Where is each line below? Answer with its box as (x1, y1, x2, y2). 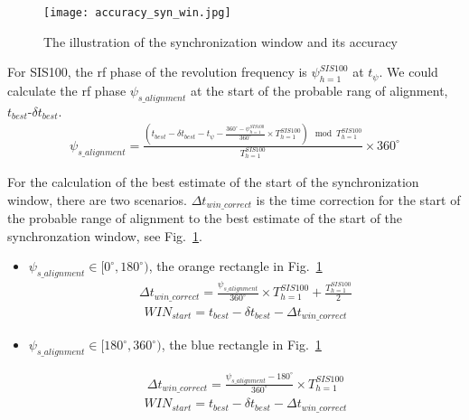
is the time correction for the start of (256, 190, 461, 209)
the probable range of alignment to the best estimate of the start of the (7, 209, 403, 228)
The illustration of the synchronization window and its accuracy (43, 32, 398, 51)
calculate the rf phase (7, 81, 127, 100)
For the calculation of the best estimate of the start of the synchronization (7, 173, 419, 191)
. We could (379, 62, 438, 81)
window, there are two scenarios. (7, 190, 187, 209)
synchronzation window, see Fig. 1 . (7, 226, 202, 245)
